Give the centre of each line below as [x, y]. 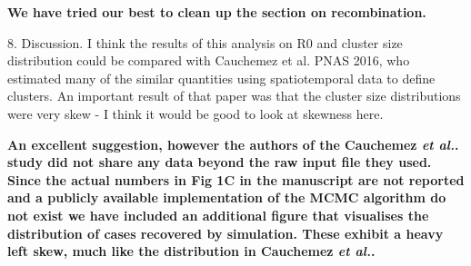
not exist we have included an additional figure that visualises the [218, 215]
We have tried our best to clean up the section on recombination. [217, 12]
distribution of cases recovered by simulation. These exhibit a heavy [225, 233]
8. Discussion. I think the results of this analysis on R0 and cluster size [205, 42]
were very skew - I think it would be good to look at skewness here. [195, 113]
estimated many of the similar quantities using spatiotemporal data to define [221, 78]
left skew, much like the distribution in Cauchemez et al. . [191, 251]
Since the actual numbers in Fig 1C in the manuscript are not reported [236, 179]
